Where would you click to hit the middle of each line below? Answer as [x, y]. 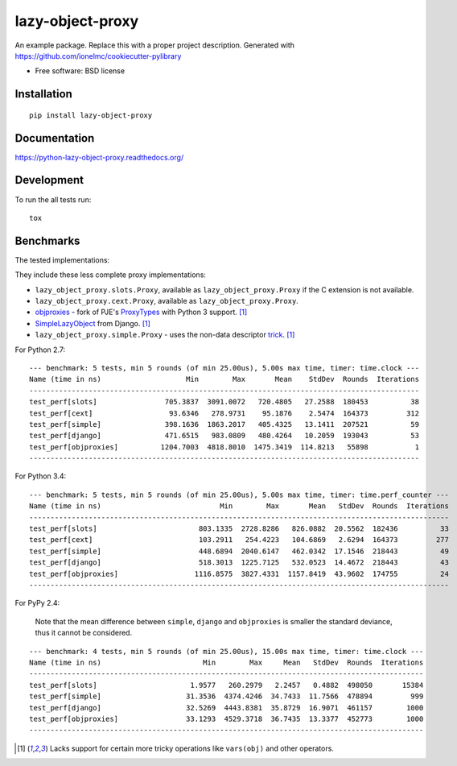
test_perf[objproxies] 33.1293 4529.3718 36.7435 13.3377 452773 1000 [226, 718]
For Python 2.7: [40, 350]
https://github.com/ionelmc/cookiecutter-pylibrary [98, 56]
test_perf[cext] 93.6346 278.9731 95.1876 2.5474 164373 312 [224, 413]
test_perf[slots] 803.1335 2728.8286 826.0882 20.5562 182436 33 [239, 529]
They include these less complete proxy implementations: [111, 275]
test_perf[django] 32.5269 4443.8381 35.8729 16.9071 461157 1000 [226, 708]
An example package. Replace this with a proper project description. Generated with [155, 45]
